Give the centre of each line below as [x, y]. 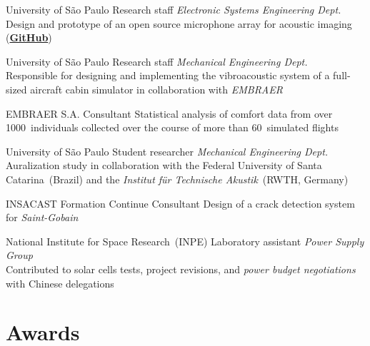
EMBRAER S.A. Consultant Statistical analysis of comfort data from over [169, 113]
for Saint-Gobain [42, 217]
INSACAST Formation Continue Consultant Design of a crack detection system [180, 203]
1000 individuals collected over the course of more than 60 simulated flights [172, 127]
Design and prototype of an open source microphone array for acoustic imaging [179, 23]
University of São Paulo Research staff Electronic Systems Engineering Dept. [174, 9]
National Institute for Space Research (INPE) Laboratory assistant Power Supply [185, 241]
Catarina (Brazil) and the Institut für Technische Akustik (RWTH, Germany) [177, 179]
